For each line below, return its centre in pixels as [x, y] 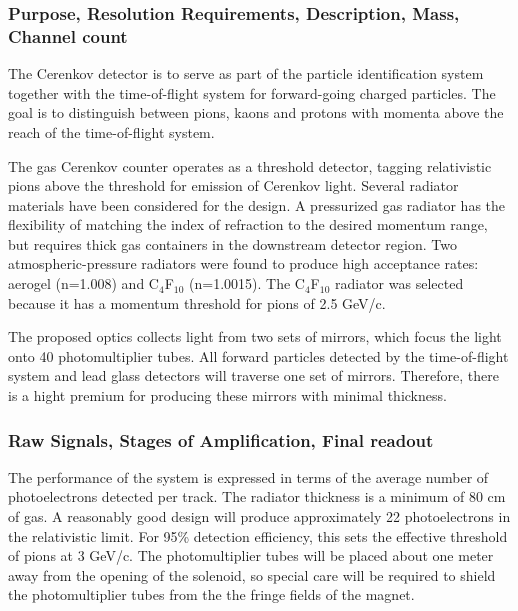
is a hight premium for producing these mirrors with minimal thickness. [227, 395]
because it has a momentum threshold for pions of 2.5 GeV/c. [197, 302]
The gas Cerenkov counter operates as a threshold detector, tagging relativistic [250, 165]
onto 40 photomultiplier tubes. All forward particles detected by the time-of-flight [258, 355]
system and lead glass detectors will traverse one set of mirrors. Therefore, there [253, 375]
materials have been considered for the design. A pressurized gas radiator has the [257, 204]
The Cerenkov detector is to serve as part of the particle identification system [246, 73]
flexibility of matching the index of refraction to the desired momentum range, [248, 224]
